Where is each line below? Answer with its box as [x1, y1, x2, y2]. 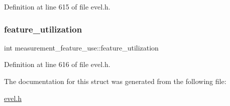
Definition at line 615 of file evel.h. [4, 1, 110, 11]
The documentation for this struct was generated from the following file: [4, 76, 226, 86]
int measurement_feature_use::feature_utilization [4, 42, 159, 52]
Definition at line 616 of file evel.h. [4, 59, 110, 69]
